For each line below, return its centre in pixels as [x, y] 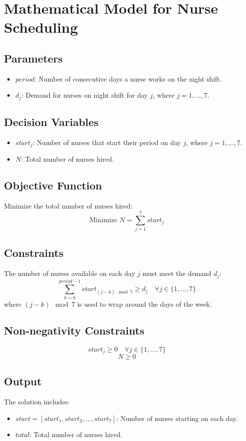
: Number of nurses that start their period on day [107, 142]
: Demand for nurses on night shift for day [84, 95]
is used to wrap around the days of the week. [144, 304]
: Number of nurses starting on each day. [177, 418]
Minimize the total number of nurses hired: [68, 206]
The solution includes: [37, 402]
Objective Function [53, 185]
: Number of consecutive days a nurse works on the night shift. [128, 78]
